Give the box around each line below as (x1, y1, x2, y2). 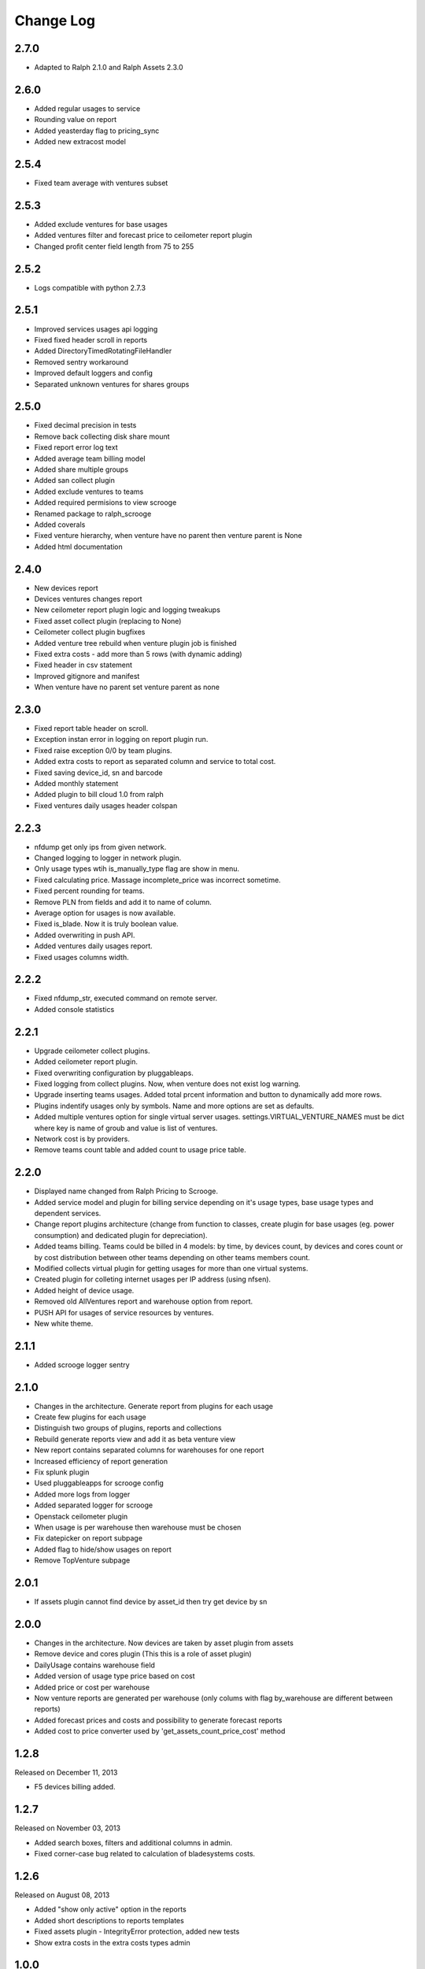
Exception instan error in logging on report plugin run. (34, 735, 209, 744)
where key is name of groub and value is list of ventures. (34, 1123, 218, 1133)
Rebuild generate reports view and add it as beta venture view (34, 1434, 236, 1444)
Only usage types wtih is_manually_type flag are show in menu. (34, 864, 240, 873)
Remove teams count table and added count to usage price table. (34, 1145, 247, 1155)
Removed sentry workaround (34, 357, 129, 366)
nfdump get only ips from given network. (34, 842, 167, 851)
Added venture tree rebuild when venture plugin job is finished (34, 638, 237, 647)
